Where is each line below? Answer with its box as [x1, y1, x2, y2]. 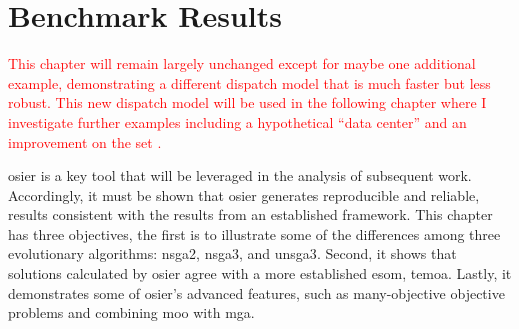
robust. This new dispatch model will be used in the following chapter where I [8, 92, 487, 113]
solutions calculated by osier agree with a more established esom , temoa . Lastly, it [8, 263, 512, 284]
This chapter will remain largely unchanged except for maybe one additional [8, 53, 476, 74]
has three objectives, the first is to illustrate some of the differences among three [8, 223, 501, 244]
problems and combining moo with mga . [8, 302, 255, 323]
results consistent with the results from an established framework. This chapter [8, 204, 493, 225]
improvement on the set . [8, 131, 162, 152]
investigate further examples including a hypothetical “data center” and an [8, 111, 467, 132]
